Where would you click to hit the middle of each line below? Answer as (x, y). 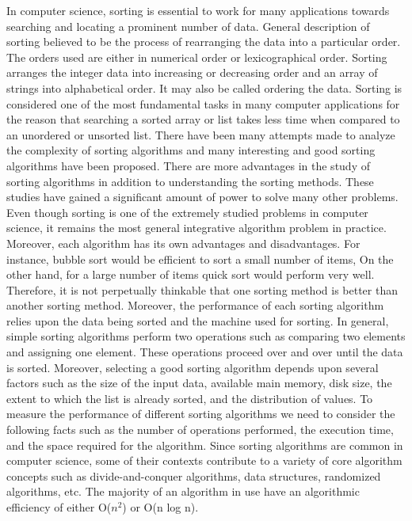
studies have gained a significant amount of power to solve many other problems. (202, 197)
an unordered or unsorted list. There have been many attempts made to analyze (201, 134)
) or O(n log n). (160, 507)
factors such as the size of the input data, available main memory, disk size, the (199, 383)
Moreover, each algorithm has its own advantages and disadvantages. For (183, 243)
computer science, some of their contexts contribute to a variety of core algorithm (204, 460)
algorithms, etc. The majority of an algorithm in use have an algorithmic (183, 491)
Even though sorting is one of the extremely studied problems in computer (187, 212)
